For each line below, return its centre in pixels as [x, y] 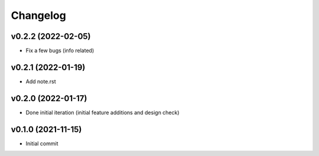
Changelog [38, 15]
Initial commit [42, 143]
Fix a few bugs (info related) [60, 51]
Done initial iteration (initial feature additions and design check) [102, 112]
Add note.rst [41, 81]
